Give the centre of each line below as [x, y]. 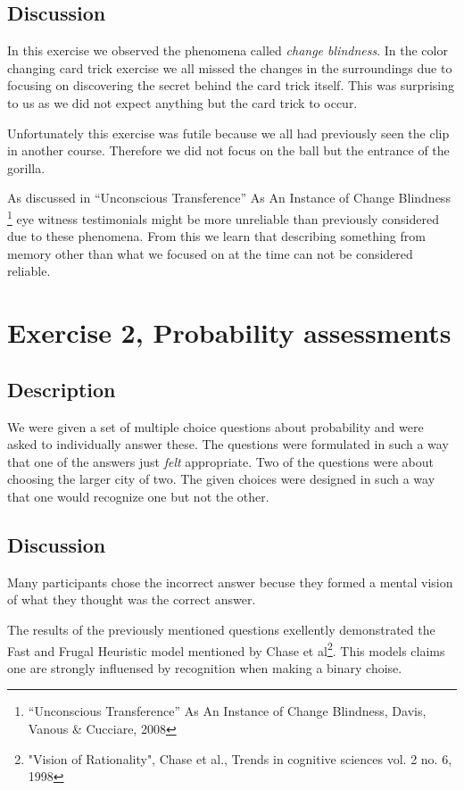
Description [62, 389]
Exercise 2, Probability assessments [229, 333]
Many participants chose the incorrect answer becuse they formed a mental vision [230, 582]
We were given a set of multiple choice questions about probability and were [215, 426]
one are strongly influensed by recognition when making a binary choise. [205, 667]
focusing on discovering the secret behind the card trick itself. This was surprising [231, 85]
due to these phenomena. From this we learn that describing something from [216, 236]
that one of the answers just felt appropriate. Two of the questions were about [221, 461]
